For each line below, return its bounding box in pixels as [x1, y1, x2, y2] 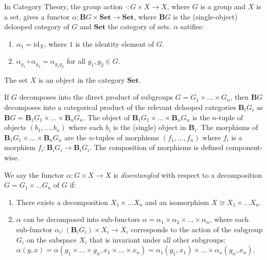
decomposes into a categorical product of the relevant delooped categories [4, 101, 236, 112]
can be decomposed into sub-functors [23, 214, 140, 225]
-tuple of [216, 112, 243, 122]
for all [66, 55, 85, 66]
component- [225, 142, 263, 153]
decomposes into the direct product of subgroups [19, 91, 173, 102]
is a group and [200, 1, 246, 11]
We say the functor [4, 169, 64, 180]
